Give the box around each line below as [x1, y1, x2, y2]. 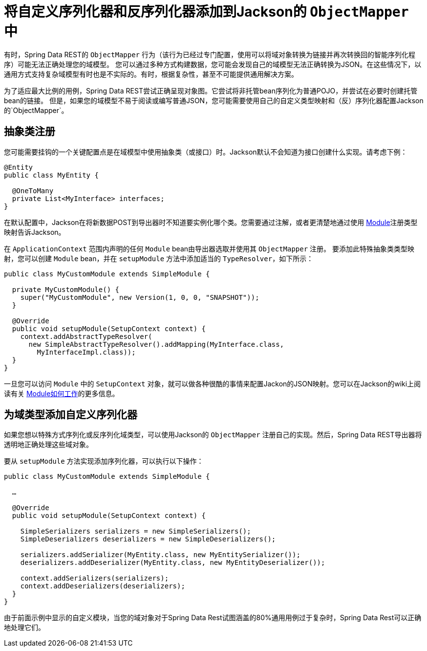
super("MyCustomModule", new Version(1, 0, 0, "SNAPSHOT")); [20, 293, 259, 301]
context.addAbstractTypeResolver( [20, 332, 152, 340]
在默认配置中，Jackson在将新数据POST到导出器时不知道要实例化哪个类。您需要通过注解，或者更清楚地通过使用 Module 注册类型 [4, 218, 418, 226]
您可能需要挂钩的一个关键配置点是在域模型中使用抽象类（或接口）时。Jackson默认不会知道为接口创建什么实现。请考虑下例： [4, 147, 407, 156]
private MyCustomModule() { [12, 285, 120, 293]
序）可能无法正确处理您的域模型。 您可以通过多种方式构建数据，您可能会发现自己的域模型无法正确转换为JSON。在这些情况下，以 [4, 60, 422, 68]
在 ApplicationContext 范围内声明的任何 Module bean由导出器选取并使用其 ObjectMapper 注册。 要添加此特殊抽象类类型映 [4, 244, 415, 253]
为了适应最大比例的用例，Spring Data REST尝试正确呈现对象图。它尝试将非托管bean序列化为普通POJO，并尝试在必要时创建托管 [4, 86, 418, 95]
